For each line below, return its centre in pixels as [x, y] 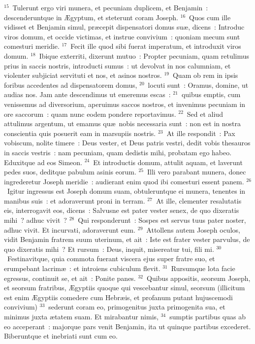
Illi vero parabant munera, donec [197, 172]
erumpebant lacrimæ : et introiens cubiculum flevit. [82, 268]
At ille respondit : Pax [201, 133]
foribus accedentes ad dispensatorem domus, [71, 85]
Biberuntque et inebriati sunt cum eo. [61, 336]
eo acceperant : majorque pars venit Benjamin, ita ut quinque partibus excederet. [127, 326]
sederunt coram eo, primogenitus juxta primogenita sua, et [137, 307]
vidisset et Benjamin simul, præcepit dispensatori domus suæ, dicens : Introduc [124, 27]
